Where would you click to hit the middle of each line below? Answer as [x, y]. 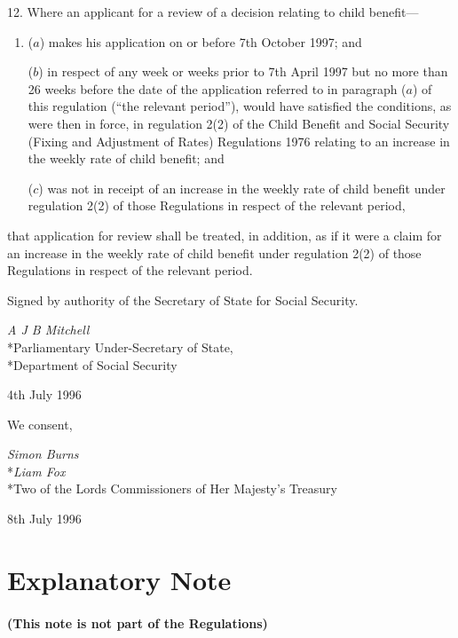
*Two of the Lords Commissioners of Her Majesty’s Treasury [172, 488]
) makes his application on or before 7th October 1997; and [201, 41]
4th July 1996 [44, 394]
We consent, [40, 424]
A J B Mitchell [48, 330]
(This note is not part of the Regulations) [138, 622]
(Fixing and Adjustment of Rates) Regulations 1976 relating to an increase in [239, 141]
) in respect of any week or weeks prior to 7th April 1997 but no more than [243, 71]
